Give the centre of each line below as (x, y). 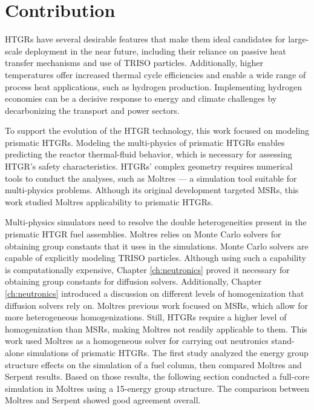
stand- (283, 341)
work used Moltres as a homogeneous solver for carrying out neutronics (137, 341)
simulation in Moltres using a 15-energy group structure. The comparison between (157, 388)
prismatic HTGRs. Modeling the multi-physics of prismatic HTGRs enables (145, 142)
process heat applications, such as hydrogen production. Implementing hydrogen (153, 86)
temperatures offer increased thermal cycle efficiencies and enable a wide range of (155, 74)
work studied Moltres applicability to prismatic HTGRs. (109, 201)
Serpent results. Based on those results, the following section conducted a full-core (157, 376)
